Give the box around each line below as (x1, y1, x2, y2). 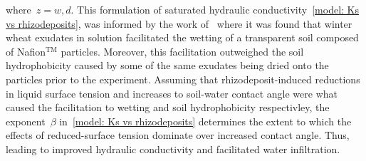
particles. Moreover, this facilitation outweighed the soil (61, 43, 304, 58)
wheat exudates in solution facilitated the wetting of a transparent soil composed (6, 30, 359, 45)
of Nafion (6, 43, 46, 58)
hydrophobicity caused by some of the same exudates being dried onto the (6, 58, 329, 73)
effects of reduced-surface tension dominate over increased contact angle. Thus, (6, 128, 350, 142)
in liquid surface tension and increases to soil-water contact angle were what (6, 85, 338, 100)
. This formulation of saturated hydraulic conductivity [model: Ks (70, 2, 360, 16)
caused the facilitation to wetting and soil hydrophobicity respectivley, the (6, 100, 330, 115)
